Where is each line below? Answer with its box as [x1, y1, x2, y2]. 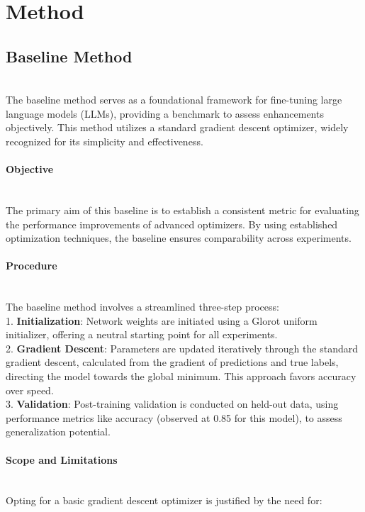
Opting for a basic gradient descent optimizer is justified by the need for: [6, 493, 322, 508]
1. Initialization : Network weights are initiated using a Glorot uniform [6, 313, 318, 328]
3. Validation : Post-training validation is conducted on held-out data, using [6, 396, 339, 411]
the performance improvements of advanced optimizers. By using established [6, 216, 338, 231]
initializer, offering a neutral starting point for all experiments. [6, 327, 278, 342]
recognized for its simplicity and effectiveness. [6, 133, 203, 148]
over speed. [6, 382, 54, 397]
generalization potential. [6, 424, 111, 439]
